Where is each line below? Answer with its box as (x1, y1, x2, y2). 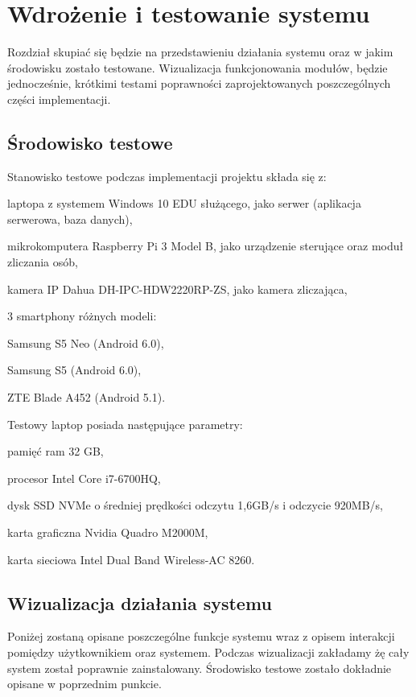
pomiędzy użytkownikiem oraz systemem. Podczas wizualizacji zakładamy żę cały (7, 644, 410, 660)
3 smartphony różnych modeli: (7, 307, 157, 324)
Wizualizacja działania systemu (7, 590, 272, 615)
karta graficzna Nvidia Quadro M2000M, (7, 524, 208, 541)
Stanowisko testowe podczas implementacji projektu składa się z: (7, 167, 327, 184)
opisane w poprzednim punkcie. (7, 675, 162, 692)
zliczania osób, (7, 254, 78, 270)
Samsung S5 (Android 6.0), (7, 361, 142, 378)
